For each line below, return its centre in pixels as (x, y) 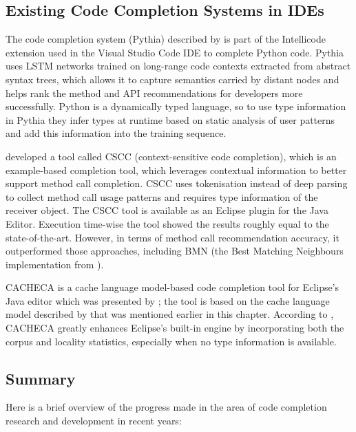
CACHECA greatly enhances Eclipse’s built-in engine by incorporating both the (175, 328)
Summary (41, 378)
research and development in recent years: (94, 421)
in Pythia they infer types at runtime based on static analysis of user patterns (170, 119)
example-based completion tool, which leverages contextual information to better (176, 170)
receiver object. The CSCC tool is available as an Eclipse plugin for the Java (167, 210)
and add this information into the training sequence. (116, 133)
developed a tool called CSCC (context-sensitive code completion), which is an (171, 156)
